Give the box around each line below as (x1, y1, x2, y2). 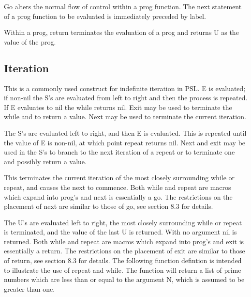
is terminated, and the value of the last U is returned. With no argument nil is (4, 227, 237, 237)
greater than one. (4, 283, 55, 294)
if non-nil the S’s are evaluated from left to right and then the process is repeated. (4, 93, 248, 103)
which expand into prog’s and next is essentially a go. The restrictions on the (4, 191, 233, 202)
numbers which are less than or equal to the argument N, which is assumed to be (4, 274, 245, 284)
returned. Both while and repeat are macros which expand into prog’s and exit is (4, 236, 244, 246)
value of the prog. (4, 36, 56, 47)
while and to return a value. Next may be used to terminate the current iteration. (4, 111, 246, 122)
